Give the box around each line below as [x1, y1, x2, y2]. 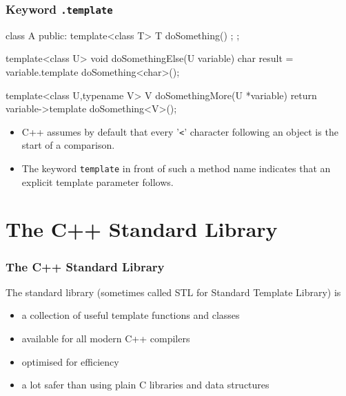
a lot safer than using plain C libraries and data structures [21, 377, 269, 392]
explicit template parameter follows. [21, 174, 174, 189]
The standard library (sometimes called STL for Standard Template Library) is [6, 284, 341, 299]
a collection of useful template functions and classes [21, 308, 240, 322]
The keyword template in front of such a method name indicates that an [21, 161, 331, 175]
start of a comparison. [21, 138, 115, 152]
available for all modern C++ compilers [21, 331, 190, 346]
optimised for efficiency [21, 354, 119, 368]
